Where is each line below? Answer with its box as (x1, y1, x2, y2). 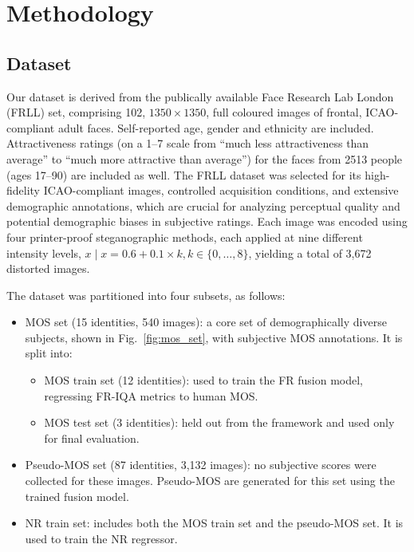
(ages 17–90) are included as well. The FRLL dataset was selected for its (6, 166, 361, 183)
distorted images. (6, 260, 90, 277)
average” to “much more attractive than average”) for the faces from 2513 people (6, 150, 403, 167)
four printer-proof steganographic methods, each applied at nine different (6, 228, 363, 245)
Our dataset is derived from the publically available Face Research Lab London (6, 88, 394, 104)
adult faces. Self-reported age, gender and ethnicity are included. (57, 119, 374, 136)
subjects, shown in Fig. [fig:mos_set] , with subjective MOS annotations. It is (25, 329, 403, 345)
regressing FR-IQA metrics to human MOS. (44, 387, 258, 404)
